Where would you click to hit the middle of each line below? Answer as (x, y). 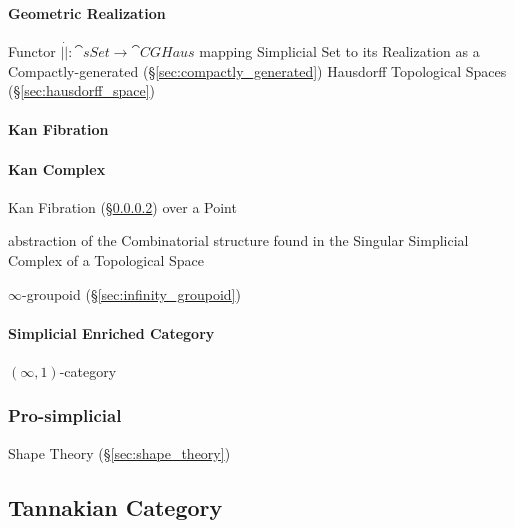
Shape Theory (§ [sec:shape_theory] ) (119, 452)
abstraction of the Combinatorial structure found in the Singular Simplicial (238, 240)
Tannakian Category (115, 506)
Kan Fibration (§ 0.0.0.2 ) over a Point (122, 206)
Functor (32, 51)
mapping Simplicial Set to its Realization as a (339, 51)
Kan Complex (57, 168)
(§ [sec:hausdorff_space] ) (82, 90)
